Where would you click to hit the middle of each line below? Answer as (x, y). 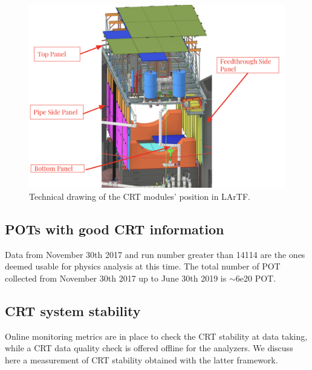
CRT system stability (73, 310)
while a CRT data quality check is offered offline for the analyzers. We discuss (149, 348)
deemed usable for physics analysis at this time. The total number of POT (143, 266)
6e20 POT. (256, 278)
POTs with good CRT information (115, 229)
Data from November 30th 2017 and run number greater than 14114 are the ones (155, 254)
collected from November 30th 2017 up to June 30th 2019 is (116, 278)
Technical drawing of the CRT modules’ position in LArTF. (140, 196)
